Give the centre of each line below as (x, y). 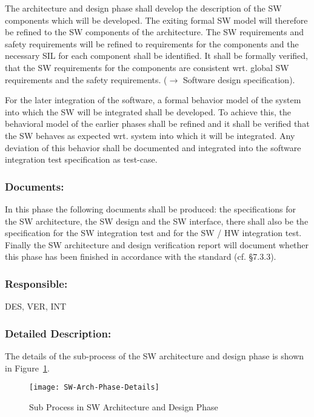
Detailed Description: (58, 333)
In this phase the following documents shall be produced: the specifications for (151, 208)
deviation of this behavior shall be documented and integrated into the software (153, 147)
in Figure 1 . (27, 368)
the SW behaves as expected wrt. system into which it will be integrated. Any (150, 135)
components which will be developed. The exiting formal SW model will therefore (156, 20)
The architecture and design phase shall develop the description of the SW (143, 8)
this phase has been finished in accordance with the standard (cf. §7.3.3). (141, 256)
